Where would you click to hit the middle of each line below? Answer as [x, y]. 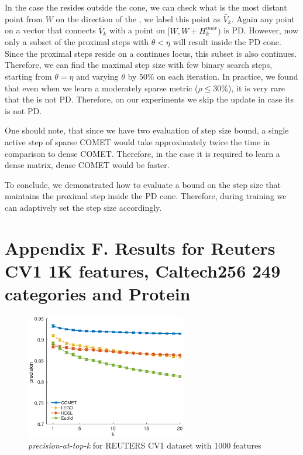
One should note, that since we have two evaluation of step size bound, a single [147, 130]
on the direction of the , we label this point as [138, 18]
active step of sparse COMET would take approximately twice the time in [137, 141]
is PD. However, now [261, 30]
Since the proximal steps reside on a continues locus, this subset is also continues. [151, 53]
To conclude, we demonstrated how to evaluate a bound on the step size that [143, 184]
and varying [97, 76]
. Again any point [263, 18]
